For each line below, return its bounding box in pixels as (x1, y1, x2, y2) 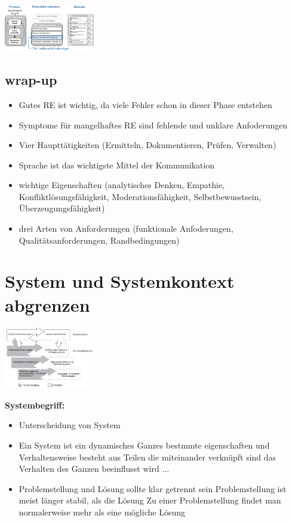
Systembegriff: (5, 398, 65, 411)
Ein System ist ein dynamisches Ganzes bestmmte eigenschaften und (19, 439, 270, 451)
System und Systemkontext (5, 269, 235, 293)
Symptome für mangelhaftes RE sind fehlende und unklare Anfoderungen (19, 118, 288, 131)
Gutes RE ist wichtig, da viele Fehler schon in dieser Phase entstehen (19, 98, 272, 110)
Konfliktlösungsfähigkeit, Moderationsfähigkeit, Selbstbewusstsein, (19, 190, 262, 202)
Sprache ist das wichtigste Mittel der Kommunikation (19, 158, 215, 171)
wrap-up (5, 70, 57, 89)
